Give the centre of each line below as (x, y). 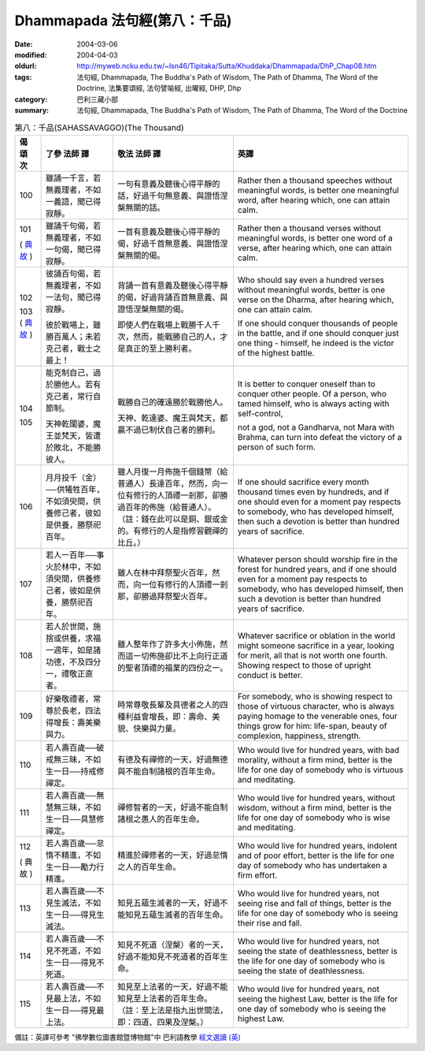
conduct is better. (270, 675)
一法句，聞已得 (74, 297)
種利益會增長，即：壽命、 (164, 716)
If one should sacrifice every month (303, 482)
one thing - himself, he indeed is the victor (316, 343)
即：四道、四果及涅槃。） (163, 1022)
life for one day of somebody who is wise (314, 818)
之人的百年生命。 (149, 867)
